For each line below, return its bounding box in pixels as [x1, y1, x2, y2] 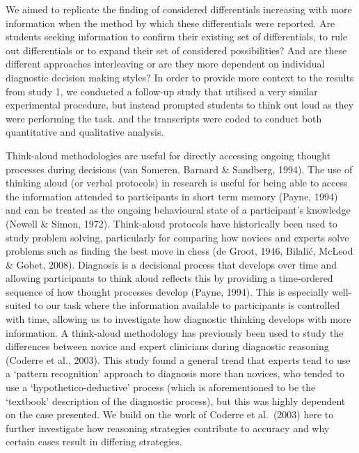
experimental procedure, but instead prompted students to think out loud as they [6, 97, 354, 112]
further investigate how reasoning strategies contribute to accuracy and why [6, 420, 330, 435]
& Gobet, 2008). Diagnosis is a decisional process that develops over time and [6, 257, 337, 271]
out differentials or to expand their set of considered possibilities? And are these [6, 42, 347, 57]
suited [6, 298, 31, 312]
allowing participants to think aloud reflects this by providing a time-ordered [6, 271, 333, 285]
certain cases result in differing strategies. [6, 434, 182, 449]
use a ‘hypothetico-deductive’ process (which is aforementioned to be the [6, 380, 316, 395]
